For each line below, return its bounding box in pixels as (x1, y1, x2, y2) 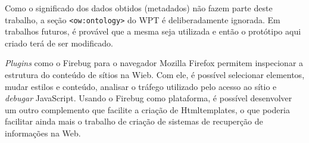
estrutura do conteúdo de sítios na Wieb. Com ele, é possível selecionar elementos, (5, 69, 305, 81)
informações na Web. (5, 127, 81, 139)
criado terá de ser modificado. (5, 36, 113, 49)
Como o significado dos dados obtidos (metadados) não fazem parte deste (5, 2, 273, 14)
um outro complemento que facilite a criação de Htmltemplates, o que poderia (5, 103, 290, 116)
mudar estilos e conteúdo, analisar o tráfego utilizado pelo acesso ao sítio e (5, 80, 277, 92)
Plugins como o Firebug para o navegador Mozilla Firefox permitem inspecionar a (5, 57, 304, 69)
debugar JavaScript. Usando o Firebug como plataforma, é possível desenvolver (5, 92, 292, 104)
